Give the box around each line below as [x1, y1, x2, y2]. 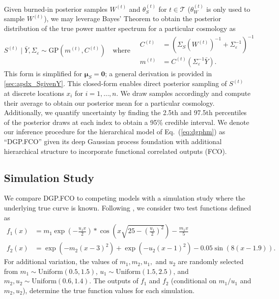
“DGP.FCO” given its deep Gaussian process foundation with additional [4, 136, 222, 146]
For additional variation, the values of [4, 256, 117, 267]
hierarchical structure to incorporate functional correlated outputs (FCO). [4, 146, 227, 156]
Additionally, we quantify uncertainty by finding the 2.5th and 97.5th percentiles [4, 107, 247, 118]
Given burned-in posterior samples [4, 3, 108, 14]
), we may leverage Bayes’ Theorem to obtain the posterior [44, 13, 221, 24]
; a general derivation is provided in [105, 68, 212, 78]
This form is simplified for [4, 68, 82, 78]
